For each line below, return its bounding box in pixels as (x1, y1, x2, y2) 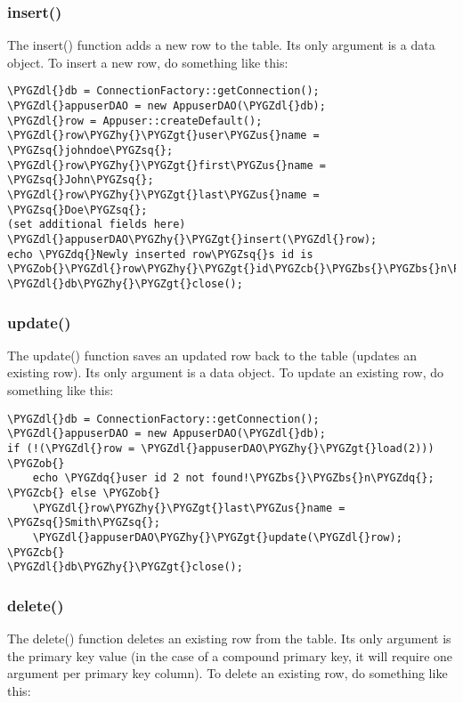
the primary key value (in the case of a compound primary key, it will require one (7, 646, 453, 665)
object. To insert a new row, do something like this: (7, 53, 288, 71)
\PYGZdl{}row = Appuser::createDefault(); (7, 114, 263, 127)
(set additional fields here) (7, 218, 186, 231)
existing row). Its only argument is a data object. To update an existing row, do (7, 363, 444, 382)
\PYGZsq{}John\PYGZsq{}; (7, 174, 154, 187)
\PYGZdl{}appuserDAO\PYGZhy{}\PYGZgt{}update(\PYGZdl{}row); (32, 530, 402, 544)
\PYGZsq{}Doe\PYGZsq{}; (7, 203, 148, 216)
